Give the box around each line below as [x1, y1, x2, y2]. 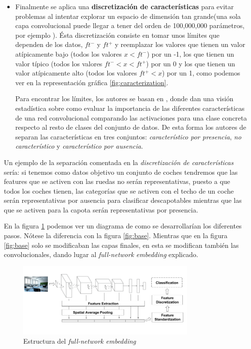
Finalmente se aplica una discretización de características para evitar [15, 1, 234, 11]
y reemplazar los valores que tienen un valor [115, 39, 245, 49]
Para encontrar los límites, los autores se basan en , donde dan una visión [15, 93, 234, 104]
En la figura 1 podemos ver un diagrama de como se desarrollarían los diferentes [4, 221, 242, 231]
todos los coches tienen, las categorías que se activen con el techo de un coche [4, 185, 234, 196]
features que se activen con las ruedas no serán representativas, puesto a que [4, 176, 230, 186]
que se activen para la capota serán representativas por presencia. [4, 204, 198, 214]
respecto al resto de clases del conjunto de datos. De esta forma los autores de [15, 122, 247, 132]
